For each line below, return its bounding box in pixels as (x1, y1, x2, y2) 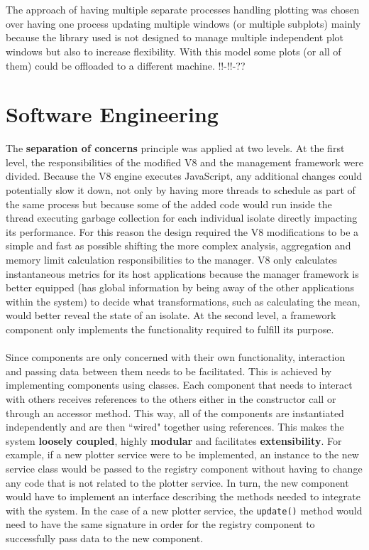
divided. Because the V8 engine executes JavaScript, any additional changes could (6, 168, 362, 183)
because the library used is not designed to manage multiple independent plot (6, 30, 344, 45)
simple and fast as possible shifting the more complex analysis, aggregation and (6, 238, 351, 253)
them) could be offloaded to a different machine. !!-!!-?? (6, 58, 246, 72)
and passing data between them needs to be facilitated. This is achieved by (6, 363, 332, 378)
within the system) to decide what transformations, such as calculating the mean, (6, 293, 360, 308)
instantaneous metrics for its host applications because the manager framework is (6, 266, 359, 281)
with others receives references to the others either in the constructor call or (6, 391, 336, 406)
